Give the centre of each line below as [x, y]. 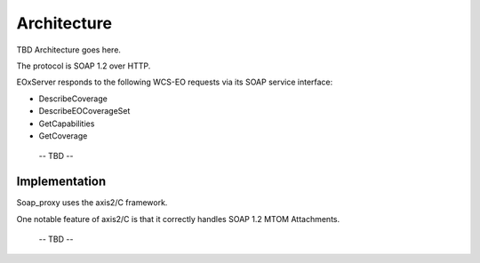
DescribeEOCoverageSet [84, 111]
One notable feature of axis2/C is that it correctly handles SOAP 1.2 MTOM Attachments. [178, 219]
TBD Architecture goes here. [69, 50]
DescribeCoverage [73, 99]
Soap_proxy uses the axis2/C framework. [92, 203]
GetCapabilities [67, 124]
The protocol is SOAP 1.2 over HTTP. [84, 66]
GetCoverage [63, 135]
